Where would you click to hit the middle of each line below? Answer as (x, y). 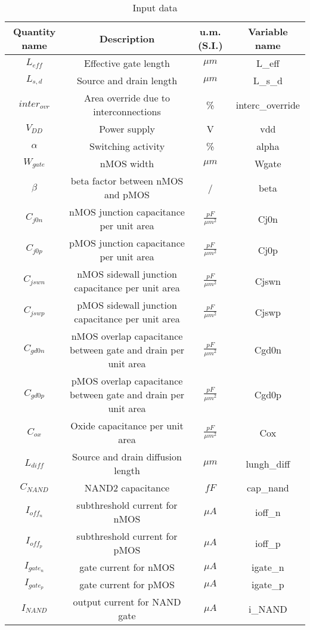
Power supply (127, 129)
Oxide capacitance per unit (127, 425)
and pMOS (127, 194)
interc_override (268, 105)
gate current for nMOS (127, 567)
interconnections (127, 111)
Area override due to (127, 98)
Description (127, 38)
